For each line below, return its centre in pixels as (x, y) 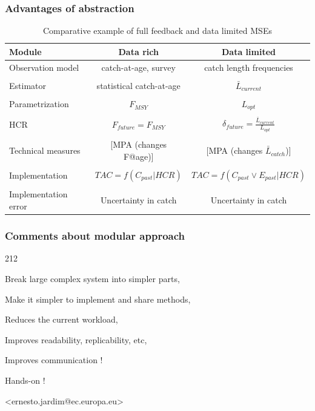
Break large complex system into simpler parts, (92, 278)
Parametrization (39, 104)
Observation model (44, 67)
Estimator (28, 85)
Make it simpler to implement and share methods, (98, 299)
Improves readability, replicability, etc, (76, 339)
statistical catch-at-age (138, 85)
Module (25, 51)
